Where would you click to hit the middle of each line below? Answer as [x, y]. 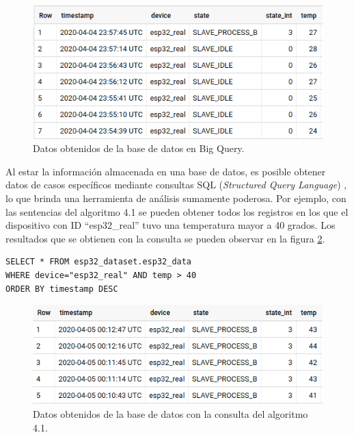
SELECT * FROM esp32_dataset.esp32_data [99, 262]
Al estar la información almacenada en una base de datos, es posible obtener [166, 171]
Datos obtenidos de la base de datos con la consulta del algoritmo [171, 414]
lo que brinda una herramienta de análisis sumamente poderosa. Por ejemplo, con [176, 198]
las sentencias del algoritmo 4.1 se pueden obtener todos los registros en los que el [177, 211]
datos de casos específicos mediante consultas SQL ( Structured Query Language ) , [176, 185]
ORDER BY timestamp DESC [62, 289]
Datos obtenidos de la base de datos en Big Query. [139, 148]
